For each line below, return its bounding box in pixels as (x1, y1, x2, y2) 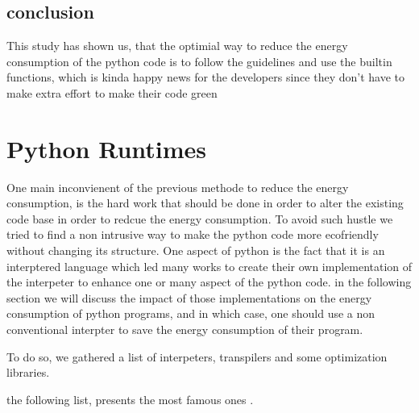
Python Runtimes (6, 131, 207, 165)
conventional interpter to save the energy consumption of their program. (6, 321, 363, 338)
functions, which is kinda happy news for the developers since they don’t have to (6, 69, 404, 86)
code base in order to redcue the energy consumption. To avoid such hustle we (6, 210, 393, 227)
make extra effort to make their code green (6, 84, 218, 101)
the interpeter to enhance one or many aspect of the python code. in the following (6, 273, 412, 290)
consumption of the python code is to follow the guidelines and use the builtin (6, 52, 392, 69)
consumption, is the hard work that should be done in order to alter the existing (6, 194, 404, 211)
